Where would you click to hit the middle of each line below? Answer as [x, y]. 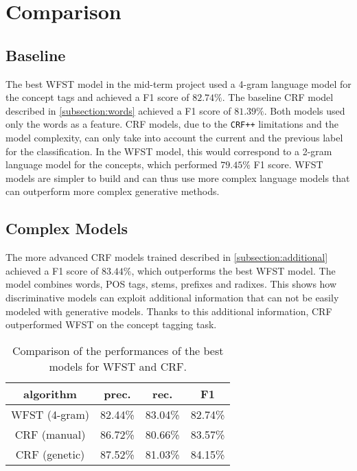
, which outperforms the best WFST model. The [233, 270]
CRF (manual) [50, 434]
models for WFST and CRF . [118, 366]
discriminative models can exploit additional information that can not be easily [172, 297]
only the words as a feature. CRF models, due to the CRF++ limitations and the [172, 124]
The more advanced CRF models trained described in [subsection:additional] [167, 257]
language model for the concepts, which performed [112, 164]
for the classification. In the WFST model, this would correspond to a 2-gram [169, 151]
